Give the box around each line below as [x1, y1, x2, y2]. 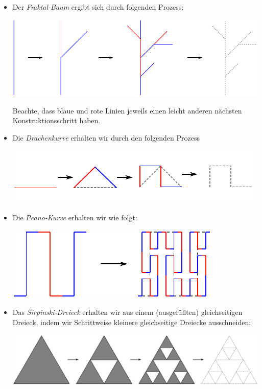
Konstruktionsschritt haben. [12, 115, 101, 126]
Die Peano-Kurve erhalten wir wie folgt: [12, 212, 137, 223]
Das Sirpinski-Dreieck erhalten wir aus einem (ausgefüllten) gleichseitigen [12, 307, 243, 317]
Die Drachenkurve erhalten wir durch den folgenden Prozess [12, 132, 200, 143]
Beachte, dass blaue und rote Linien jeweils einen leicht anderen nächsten [12, 105, 242, 116]
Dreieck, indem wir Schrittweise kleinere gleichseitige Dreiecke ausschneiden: [12, 317, 251, 328]
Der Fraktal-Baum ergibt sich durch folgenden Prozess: [12, 2, 184, 12]
